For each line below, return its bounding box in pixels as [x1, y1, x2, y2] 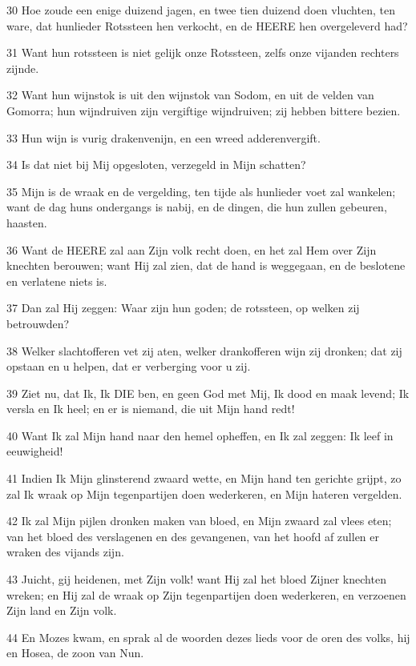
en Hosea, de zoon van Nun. [6, 644, 144, 661]
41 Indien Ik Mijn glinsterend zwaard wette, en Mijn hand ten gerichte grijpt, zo [6, 470, 402, 487]
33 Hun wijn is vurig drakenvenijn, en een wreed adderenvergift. [6, 129, 321, 146]
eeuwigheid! [6, 443, 63, 459]
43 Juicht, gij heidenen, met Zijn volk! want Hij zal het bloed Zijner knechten [6, 571, 386, 588]
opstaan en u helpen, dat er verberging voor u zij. [6, 358, 251, 375]
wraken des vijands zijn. [6, 544, 124, 560]
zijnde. [6, 59, 39, 76]
